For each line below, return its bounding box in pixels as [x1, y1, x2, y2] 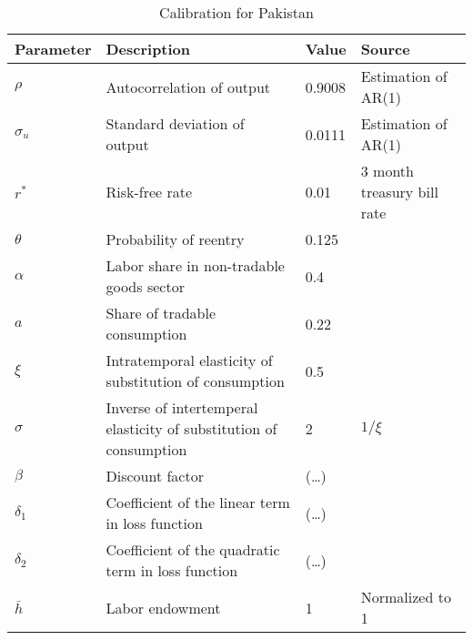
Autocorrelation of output [106, 76, 271, 97]
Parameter [15, 38, 92, 59]
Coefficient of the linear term [106, 492, 290, 513]
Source [360, 38, 410, 59]
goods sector [106, 276, 185, 297]
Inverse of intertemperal [106, 397, 258, 418]
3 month [360, 160, 414, 181]
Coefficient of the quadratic [106, 539, 280, 560]
